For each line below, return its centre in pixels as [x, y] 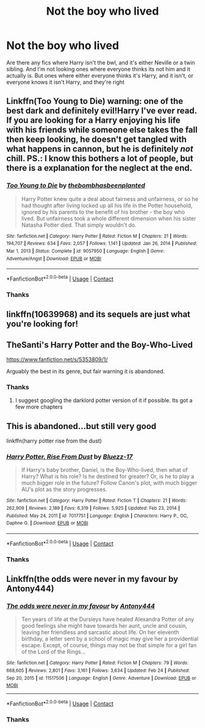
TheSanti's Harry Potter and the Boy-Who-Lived [100, 344]
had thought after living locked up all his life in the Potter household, [107, 205]
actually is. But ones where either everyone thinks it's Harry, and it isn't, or [100, 75]
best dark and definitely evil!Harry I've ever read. [102, 111]
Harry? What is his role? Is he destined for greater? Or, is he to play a [108, 476]
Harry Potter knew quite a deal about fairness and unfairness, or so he [110, 199]
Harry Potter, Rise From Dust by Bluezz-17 [70, 457]
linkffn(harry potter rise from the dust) [54, 441]
